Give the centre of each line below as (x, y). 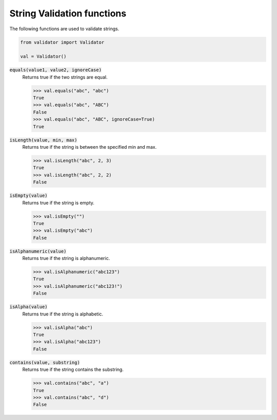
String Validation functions (68, 13)
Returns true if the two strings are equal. (65, 77)
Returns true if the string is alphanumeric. (66, 258)
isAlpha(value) (29, 307)
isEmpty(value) (29, 196)
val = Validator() (43, 57)
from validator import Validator (62, 42)
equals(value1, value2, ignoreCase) (56, 70)
